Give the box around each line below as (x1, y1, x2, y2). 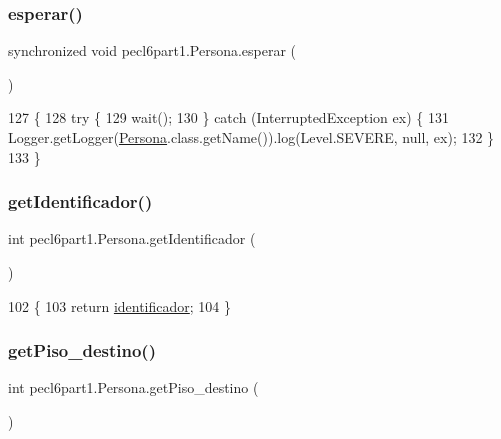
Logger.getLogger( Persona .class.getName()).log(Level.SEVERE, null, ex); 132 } (8, 127, 495, 147)
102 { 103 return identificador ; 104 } (8, 295, 232, 316)
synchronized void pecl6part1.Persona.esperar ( (8, 40, 297, 61)
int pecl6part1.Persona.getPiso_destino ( (8, 377, 259, 398)
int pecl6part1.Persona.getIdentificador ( (8, 228, 256, 249)
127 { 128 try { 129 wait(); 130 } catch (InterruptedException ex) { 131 (8, 107, 449, 128)
